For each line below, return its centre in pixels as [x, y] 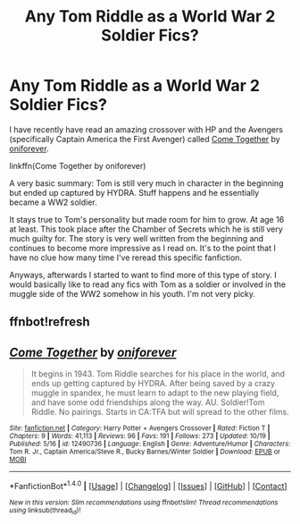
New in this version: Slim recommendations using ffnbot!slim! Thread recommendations [144, 503]
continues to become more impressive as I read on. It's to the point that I [143, 248]
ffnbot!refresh [50, 322]
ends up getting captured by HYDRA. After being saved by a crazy [153, 384]
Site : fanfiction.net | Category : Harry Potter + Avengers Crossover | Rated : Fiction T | [140, 428]
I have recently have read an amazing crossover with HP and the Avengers [146, 129]
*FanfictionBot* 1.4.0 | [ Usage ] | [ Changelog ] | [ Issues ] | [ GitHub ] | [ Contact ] [148, 485]
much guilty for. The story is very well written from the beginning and [137, 238]
